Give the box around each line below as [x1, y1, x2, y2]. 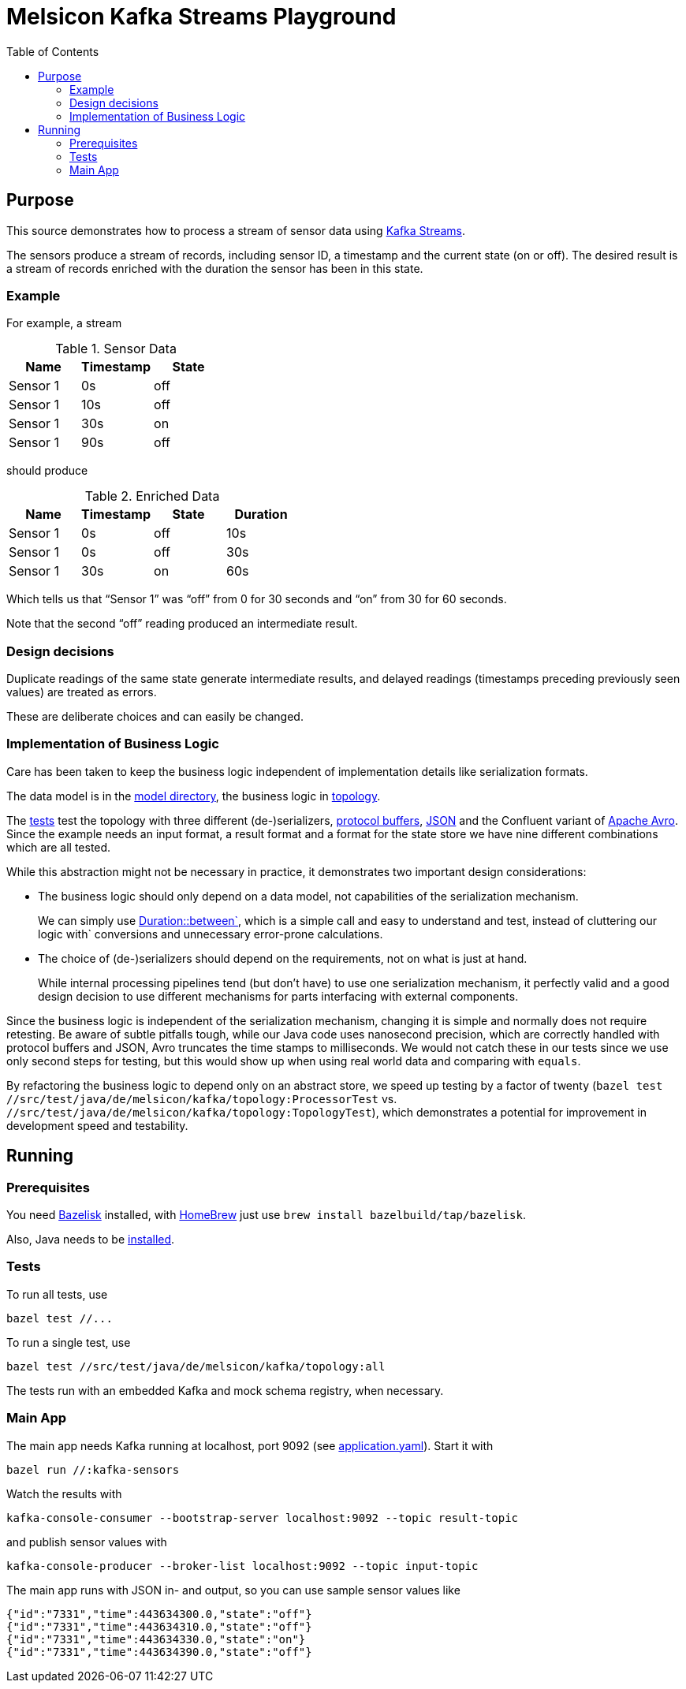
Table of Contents [6, 44, 99, 58]
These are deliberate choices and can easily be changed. [6, 710, 304, 724]
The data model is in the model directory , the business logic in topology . [6, 789, 381, 803]
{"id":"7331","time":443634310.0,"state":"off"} [6, 1620, 312, 1633]
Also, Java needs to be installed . [6, 1232, 175, 1247]
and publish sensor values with [6, 1534, 167, 1549]
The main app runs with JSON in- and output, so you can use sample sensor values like [6, 1583, 460, 1597]
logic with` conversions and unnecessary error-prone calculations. [38, 927, 383, 941]
